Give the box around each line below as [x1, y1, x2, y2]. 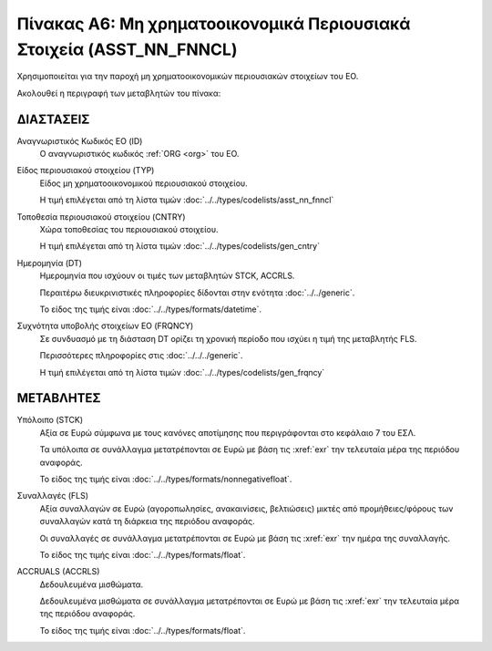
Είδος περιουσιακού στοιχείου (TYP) [16, 165, 155, 176]
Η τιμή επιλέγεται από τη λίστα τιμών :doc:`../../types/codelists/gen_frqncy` [39, 367, 325, 377]
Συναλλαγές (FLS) [16, 491, 89, 501]
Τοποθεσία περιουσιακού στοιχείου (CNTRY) [16, 211, 186, 222]
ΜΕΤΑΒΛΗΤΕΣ [16, 390, 101, 406]
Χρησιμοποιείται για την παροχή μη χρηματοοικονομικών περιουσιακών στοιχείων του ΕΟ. [16, 71, 359, 82]
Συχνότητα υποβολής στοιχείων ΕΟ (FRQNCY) [16, 320, 194, 332]
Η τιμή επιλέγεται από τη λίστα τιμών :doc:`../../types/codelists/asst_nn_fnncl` [39, 194, 334, 205]
